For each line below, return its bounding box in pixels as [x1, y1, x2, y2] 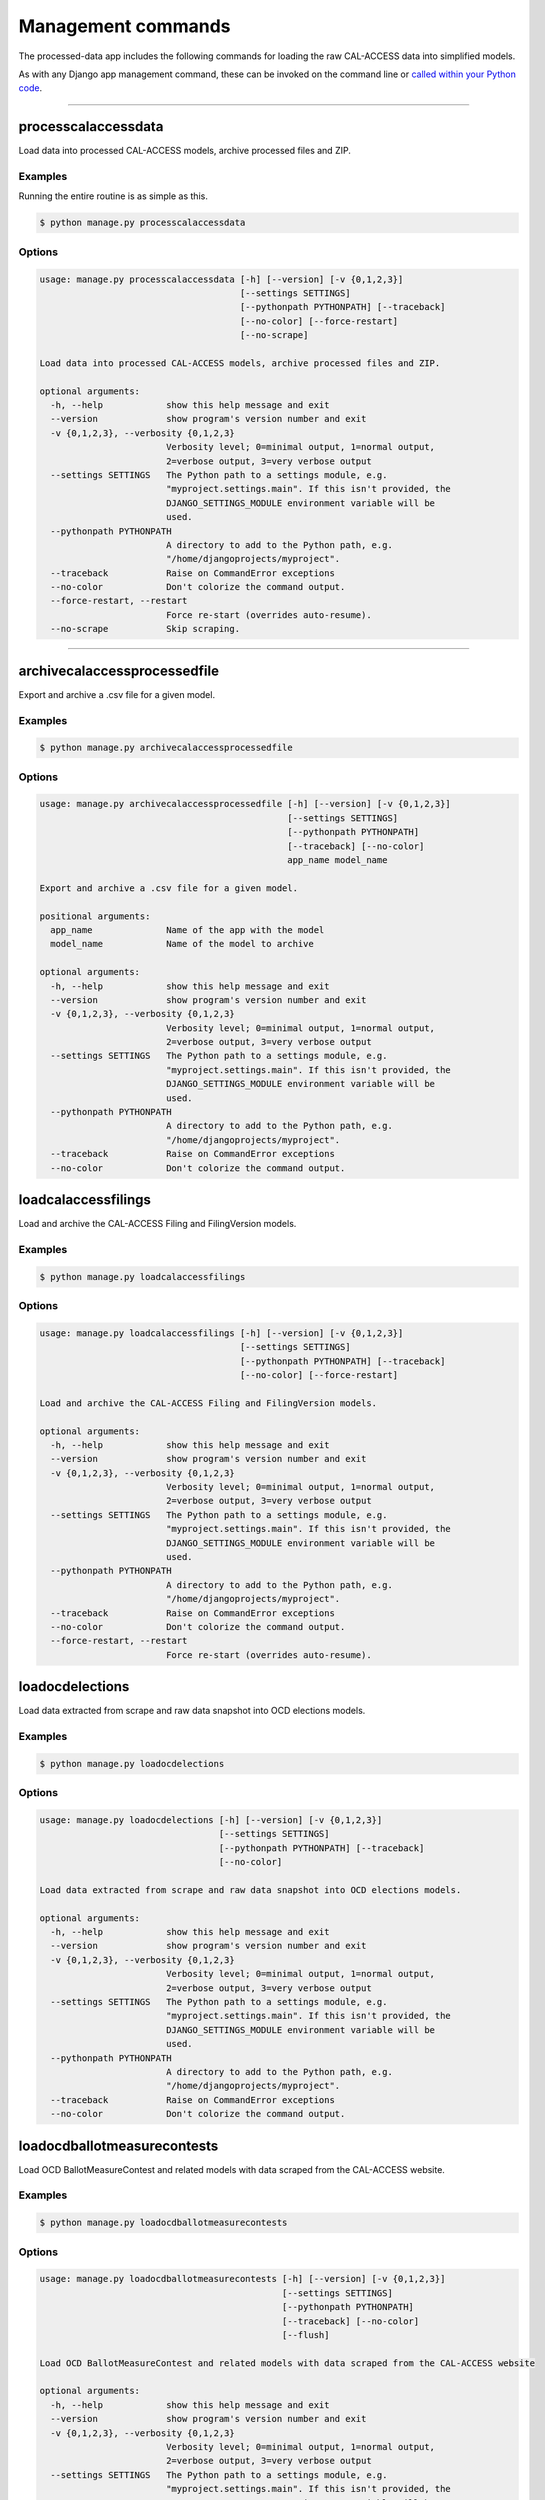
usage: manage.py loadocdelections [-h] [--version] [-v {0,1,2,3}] [39, 1814, 383, 1825]
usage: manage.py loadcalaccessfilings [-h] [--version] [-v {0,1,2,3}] [39, 1327, 404, 1339]
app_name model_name [286, 855, 388, 866]
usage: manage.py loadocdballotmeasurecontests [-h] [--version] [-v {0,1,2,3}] [39, 2273, 446, 2285]
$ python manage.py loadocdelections [39, 1758, 225, 1769]
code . [18, 82, 43, 94]
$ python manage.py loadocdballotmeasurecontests [39, 2217, 288, 2229]
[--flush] [281, 2329, 330, 2340]
